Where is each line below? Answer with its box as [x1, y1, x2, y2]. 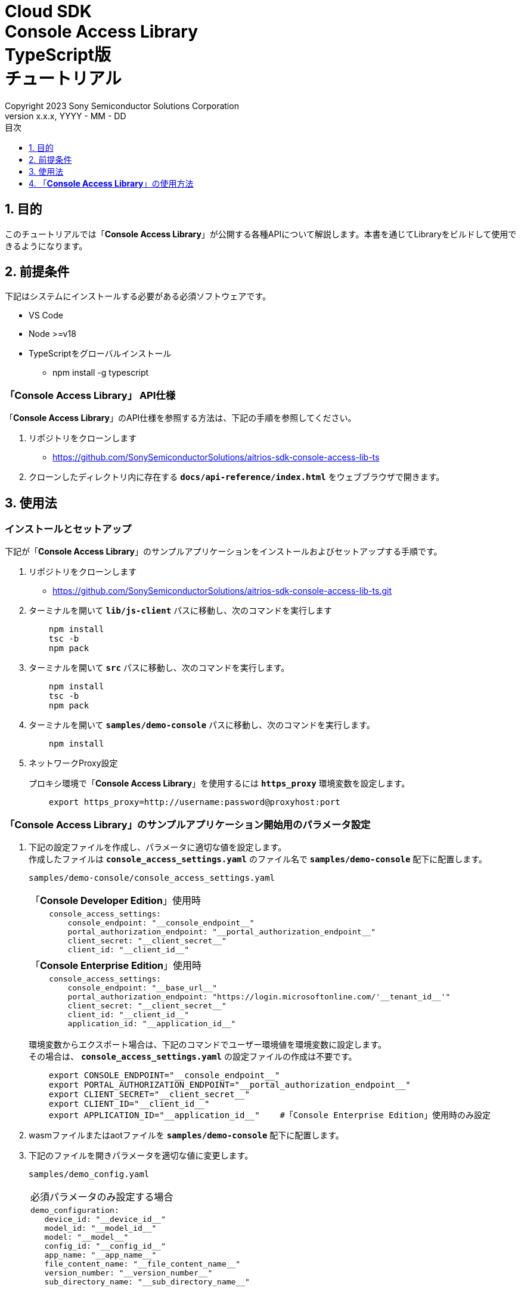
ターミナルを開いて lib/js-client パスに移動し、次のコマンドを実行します [29, 605, 333, 616]
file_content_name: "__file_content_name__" [44, 1259, 241, 1269]
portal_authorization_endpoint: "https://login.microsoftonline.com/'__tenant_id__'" [67, 992, 451, 1002]
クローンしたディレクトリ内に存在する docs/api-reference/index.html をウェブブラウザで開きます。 [29, 472, 445, 482]
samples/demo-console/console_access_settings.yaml [29, 873, 275, 883]
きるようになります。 [5, 240, 88, 251]
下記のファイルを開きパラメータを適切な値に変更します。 [29, 1150, 253, 1161]
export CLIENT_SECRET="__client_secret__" [48, 1089, 250, 1100]
